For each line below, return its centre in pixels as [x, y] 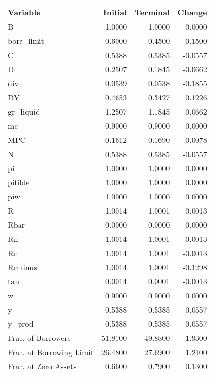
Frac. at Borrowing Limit [51, 352]
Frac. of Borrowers [39, 338]
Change [192, 12]
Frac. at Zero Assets [42, 366]
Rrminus [22, 267]
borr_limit [26, 41]
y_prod [21, 324]
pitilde [19, 182]
